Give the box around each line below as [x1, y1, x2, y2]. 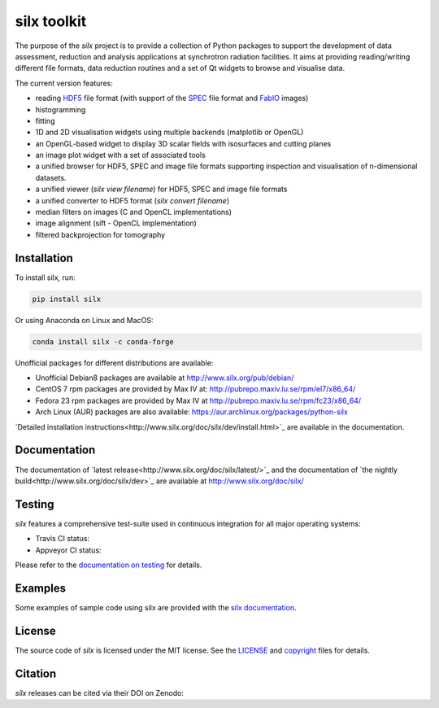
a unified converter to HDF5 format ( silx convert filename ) [35, 195, 229, 205]
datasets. [35, 173, 67, 182]
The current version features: [15, 78, 113, 88]
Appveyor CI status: [35, 545, 102, 555]
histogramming [35, 104, 86, 114]
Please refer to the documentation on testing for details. [15, 560, 202, 570]
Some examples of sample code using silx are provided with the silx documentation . [15, 602, 297, 612]
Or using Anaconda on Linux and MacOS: [15, 315, 154, 325]
